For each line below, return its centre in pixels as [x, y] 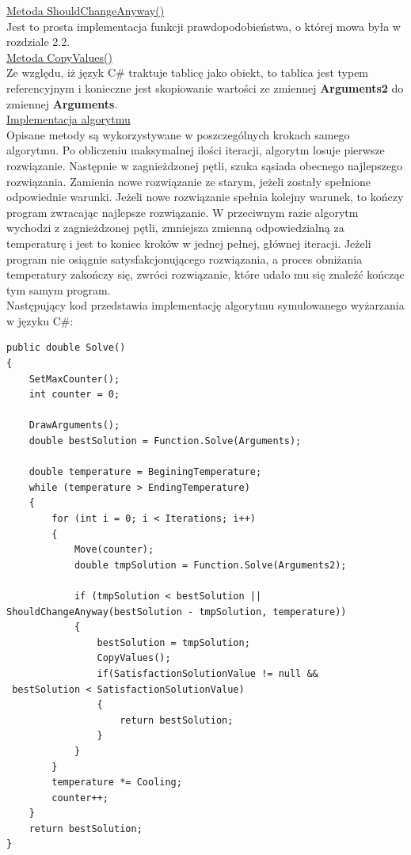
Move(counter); [114, 550]
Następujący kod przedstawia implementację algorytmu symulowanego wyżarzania [205, 305]
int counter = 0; [74, 395]
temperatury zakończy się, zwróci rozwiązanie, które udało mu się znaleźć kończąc [205, 274]
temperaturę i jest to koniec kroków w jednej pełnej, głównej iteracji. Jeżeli [189, 243]
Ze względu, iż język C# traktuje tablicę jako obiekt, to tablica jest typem [188, 72]
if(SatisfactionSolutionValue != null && [207, 673]
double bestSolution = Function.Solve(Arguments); [165, 441]
